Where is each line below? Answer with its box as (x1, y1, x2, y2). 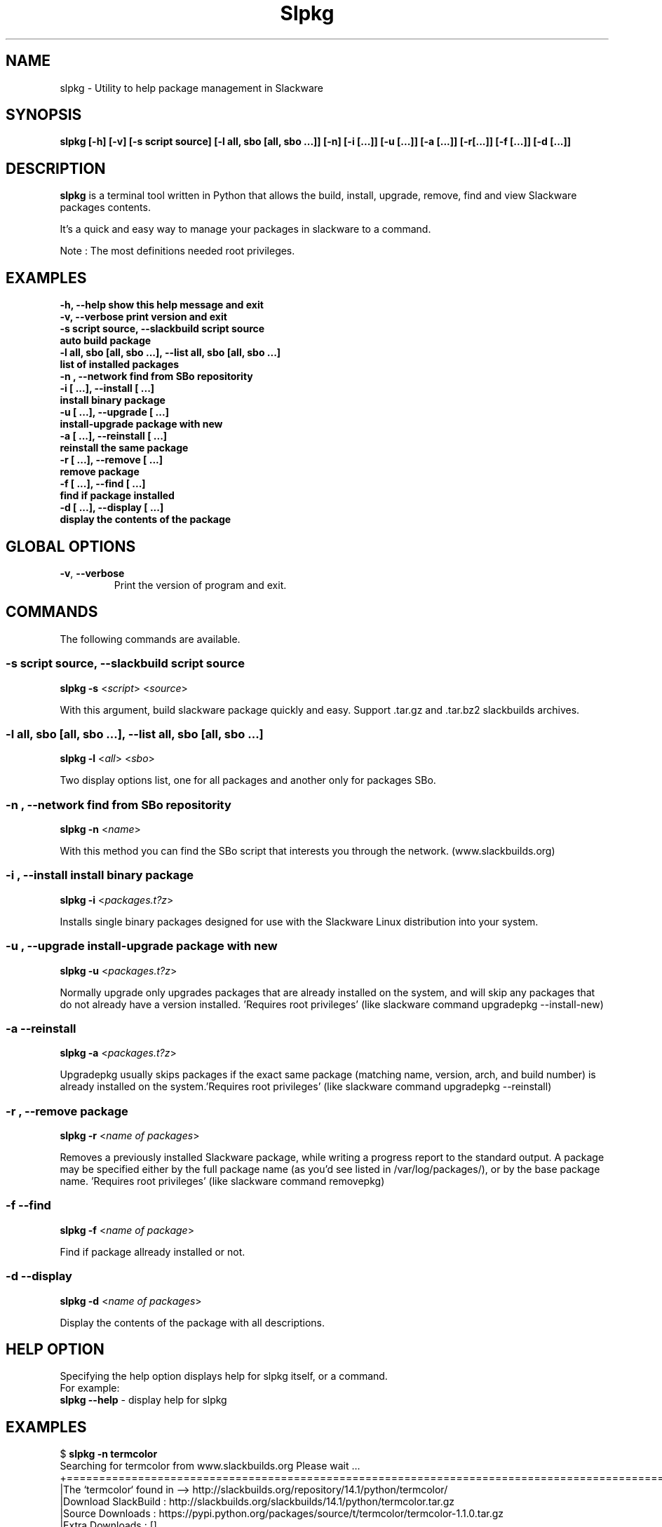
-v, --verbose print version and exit (60, 311, 227, 323)
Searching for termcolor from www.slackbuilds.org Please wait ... (60, 1460, 360, 1472)
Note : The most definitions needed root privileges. (60, 245, 295, 257)
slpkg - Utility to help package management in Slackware (60, 81, 324, 94)
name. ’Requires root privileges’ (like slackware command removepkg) (60, 1175, 385, 1188)
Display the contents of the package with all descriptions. (60, 1316, 325, 1329)
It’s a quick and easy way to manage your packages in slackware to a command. (60, 223, 431, 236)
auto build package (60, 334, 151, 347)
